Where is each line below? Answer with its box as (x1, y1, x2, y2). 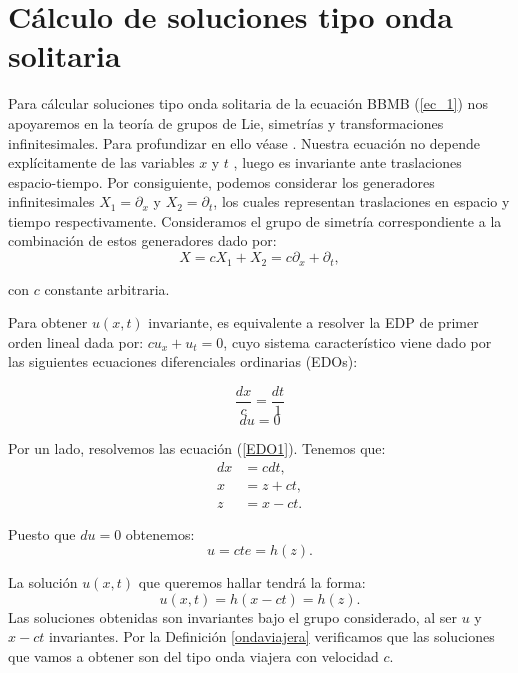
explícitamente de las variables (8, 152, 195, 173)
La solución (8, 572, 78, 593)
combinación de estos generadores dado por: (8, 230, 277, 251)
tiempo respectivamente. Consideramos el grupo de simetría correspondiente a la (8, 210, 502, 231)
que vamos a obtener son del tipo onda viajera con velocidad (8, 646, 379, 667)
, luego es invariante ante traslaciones (233, 152, 462, 173)
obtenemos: (125, 523, 195, 544)
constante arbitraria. (44, 278, 170, 299)
